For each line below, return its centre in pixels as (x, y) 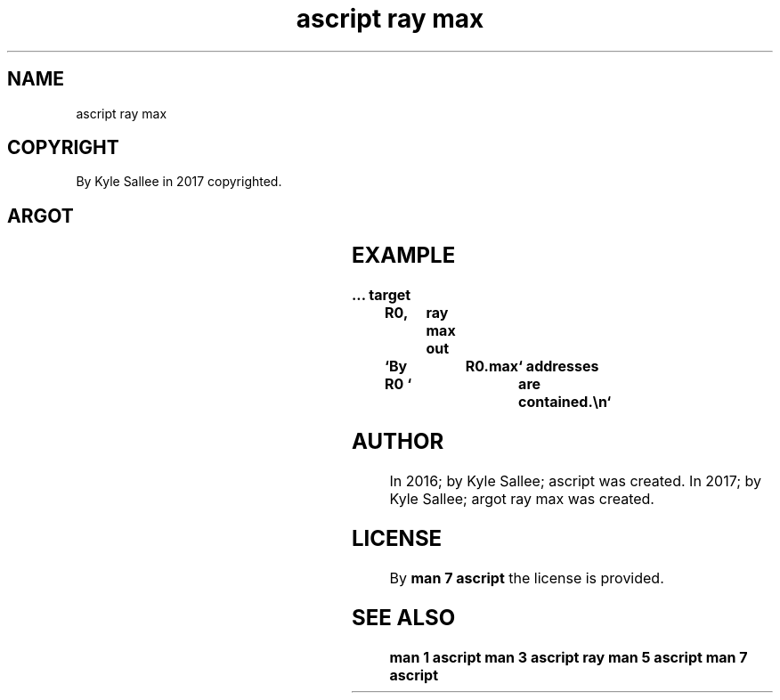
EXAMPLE (403, 256)
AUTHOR (398, 442)
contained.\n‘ (565, 402)
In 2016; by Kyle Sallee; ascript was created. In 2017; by (576, 481)
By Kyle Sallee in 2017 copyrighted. (179, 182)
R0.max (492, 366)
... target (381, 295)
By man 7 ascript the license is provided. (527, 578)
